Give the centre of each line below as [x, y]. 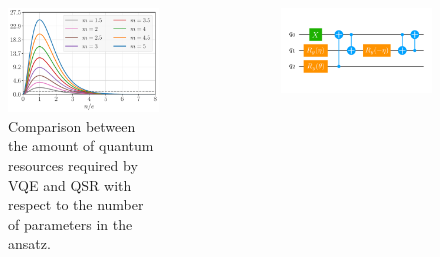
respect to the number [76, 204]
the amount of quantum [81, 145]
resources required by [73, 165]
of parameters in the [70, 223]
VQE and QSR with [70, 184]
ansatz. [29, 243]
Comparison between [72, 125]
